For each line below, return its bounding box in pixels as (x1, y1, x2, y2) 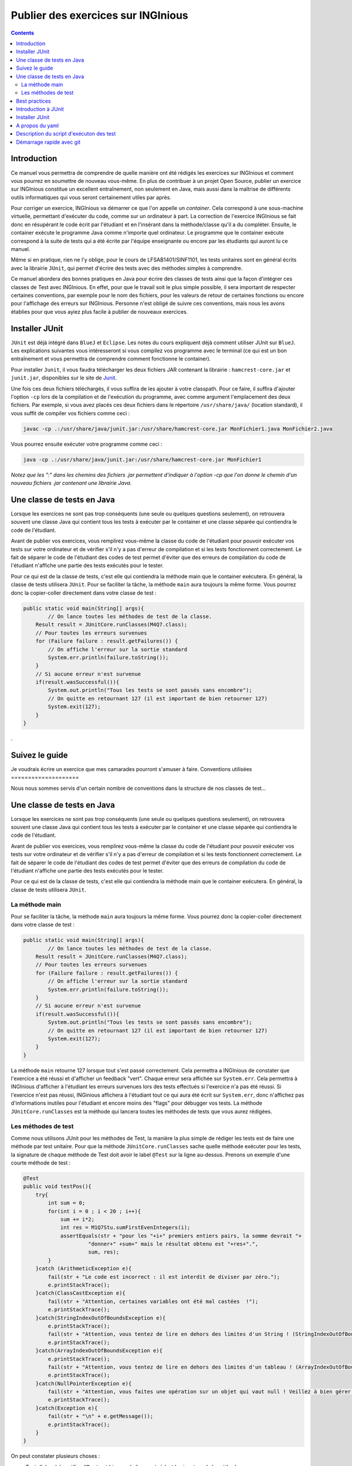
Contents (11, 29, 35, 36)
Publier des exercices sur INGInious (11, 9, 189, 22)
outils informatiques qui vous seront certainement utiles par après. (11, 194, 171, 201)
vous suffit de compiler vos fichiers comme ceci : (11, 409, 130, 416)
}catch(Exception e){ (35, 1404, 98, 1411)
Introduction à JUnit (16, 106, 64, 113)
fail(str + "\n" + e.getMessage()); (48, 1413, 154, 1420)
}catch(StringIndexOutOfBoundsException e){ (35, 1314, 166, 1321)
